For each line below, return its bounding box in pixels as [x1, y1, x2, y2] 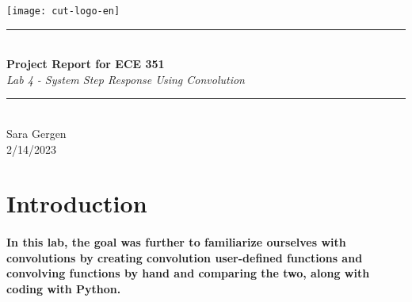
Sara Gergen [6, 125, 67, 142]
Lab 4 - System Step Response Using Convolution [6, 71, 245, 87]
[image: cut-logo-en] [6, 6, 120, 17]
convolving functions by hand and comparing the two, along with [6, 265, 370, 281]
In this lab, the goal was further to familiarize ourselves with [6, 234, 346, 250]
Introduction [6, 187, 147, 220]
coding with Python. [6, 280, 121, 296]
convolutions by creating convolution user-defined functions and [6, 249, 363, 266]
